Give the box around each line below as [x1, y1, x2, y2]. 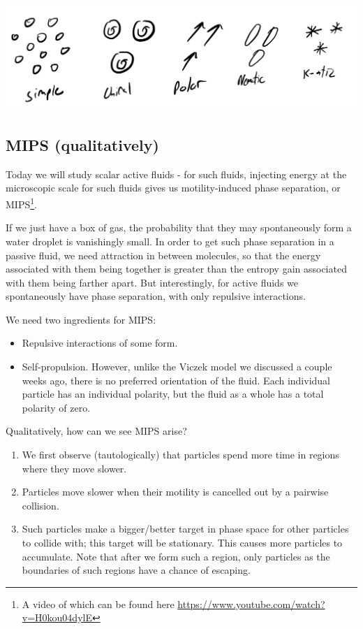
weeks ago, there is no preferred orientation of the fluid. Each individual [22, 373, 330, 387]
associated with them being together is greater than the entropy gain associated [6, 261, 347, 276]
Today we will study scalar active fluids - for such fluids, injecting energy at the [6, 166, 347, 181]
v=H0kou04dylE [22, 610, 92, 625]
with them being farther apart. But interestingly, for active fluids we [6, 275, 299, 289]
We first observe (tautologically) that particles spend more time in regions [22, 447, 339, 462]
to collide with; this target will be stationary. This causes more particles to [22, 535, 343, 550]
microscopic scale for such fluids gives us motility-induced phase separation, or [6, 180, 341, 195]
